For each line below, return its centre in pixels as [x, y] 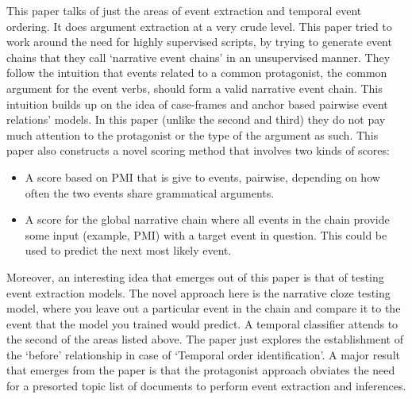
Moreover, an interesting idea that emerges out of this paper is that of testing [195, 276]
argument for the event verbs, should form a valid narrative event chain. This [194, 88]
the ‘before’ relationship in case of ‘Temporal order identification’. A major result [203, 354]
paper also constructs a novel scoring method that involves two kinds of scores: [198, 150]
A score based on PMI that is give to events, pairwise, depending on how [202, 176]
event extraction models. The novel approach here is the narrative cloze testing [198, 292]
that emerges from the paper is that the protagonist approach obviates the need [201, 370]
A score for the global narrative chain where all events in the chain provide [207, 219]
